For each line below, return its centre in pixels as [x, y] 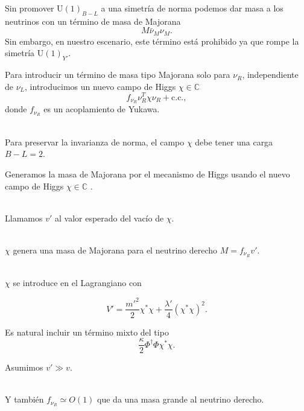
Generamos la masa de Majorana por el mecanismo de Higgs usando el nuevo [147, 174]
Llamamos [24, 218]
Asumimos [24, 367]
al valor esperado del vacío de [109, 218]
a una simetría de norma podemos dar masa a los [192, 8]
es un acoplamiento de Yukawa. [102, 109]
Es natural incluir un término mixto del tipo [87, 332]
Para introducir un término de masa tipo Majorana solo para [118, 75]
